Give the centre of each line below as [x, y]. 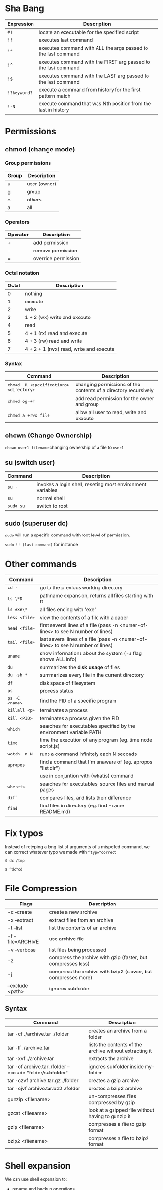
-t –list [15, 928]
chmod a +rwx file [29, 415]
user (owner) [42, 184]
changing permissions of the [108, 384]
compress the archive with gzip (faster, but [98, 957]
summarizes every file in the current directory [92, 675]
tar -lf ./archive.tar [29, 1048]
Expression [21, 24]
